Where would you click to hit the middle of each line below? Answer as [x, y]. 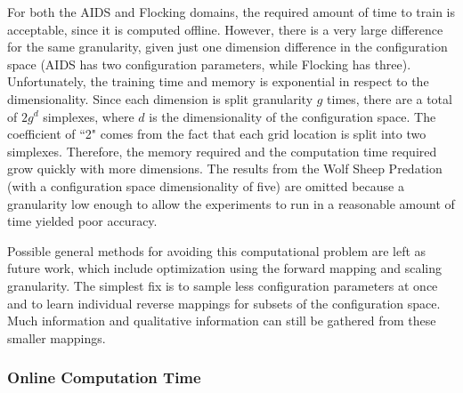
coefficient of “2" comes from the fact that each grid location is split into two [217, 134]
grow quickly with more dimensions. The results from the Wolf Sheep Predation [225, 168]
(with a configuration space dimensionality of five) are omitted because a [206, 185]
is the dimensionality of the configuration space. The [292, 116]
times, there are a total [390, 98]
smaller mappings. [57, 337]
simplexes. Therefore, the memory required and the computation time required [222, 151]
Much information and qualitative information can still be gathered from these [222, 321]
